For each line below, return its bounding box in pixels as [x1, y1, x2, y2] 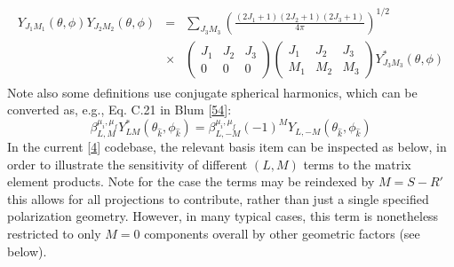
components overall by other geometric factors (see [144, 224, 420, 243]
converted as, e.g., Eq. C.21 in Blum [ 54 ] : [7, 100, 232, 119]
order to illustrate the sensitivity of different [7, 154, 248, 173]
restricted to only [7, 224, 101, 243]
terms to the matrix [303, 154, 411, 173]
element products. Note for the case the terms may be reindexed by [7, 172, 375, 191]
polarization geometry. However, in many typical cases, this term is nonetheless [7, 207, 439, 225]
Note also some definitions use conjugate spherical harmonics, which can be [7, 82, 418, 101]
